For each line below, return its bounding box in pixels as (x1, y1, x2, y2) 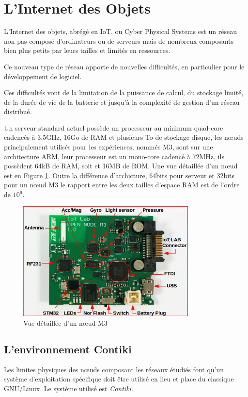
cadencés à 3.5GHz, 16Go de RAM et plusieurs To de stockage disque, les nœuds (4, 132, 244, 142)
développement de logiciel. (4, 71, 82, 81)
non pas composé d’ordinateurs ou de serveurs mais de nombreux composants (4, 35, 234, 46)
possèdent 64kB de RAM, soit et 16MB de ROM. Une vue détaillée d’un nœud (4, 161, 238, 171)
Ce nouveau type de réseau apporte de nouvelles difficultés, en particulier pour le (4, 61, 245, 71)
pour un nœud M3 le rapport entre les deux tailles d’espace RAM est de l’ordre (4, 180, 240, 190)
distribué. (4, 106, 32, 116)
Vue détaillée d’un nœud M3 (23, 317, 108, 328)
